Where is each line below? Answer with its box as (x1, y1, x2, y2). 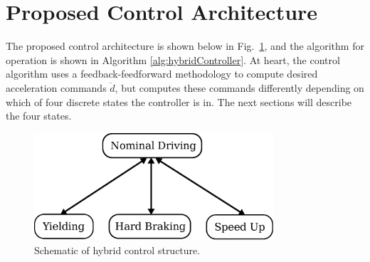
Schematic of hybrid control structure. (34, 242, 201, 257)
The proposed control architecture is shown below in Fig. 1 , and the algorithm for (6, 38, 364, 53)
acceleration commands (6, 80, 107, 95)
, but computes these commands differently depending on (115, 80, 364, 95)
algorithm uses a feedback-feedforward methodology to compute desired (6, 66, 318, 81)
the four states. (6, 108, 72, 123)
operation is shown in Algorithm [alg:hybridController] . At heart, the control (6, 52, 340, 67)
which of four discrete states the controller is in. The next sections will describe (6, 94, 352, 109)
